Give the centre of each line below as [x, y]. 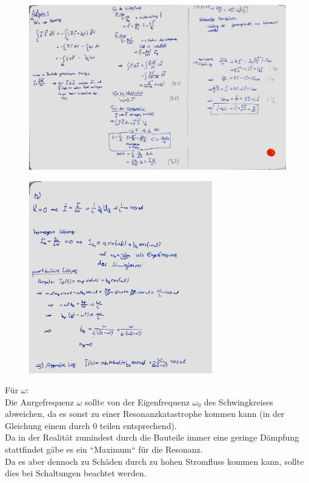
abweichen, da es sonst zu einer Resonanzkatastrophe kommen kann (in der [145, 414]
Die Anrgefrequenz [39, 401]
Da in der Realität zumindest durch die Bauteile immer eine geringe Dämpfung [152, 437]
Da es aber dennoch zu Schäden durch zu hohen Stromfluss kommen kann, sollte [154, 461]
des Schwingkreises [238, 401]
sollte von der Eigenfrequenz [137, 401]
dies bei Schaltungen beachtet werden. [76, 473]
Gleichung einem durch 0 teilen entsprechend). [91, 425]
